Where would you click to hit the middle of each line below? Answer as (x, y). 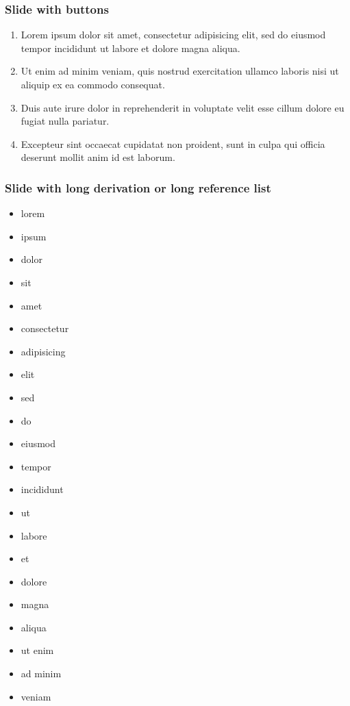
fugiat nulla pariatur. (65, 121)
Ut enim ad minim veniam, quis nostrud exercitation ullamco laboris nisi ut (180, 71)
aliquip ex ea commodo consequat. (93, 84)
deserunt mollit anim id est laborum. (98, 157)
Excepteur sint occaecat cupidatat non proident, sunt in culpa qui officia (173, 143)
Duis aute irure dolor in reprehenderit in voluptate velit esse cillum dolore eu (183, 107)
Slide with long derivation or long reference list (138, 187)
